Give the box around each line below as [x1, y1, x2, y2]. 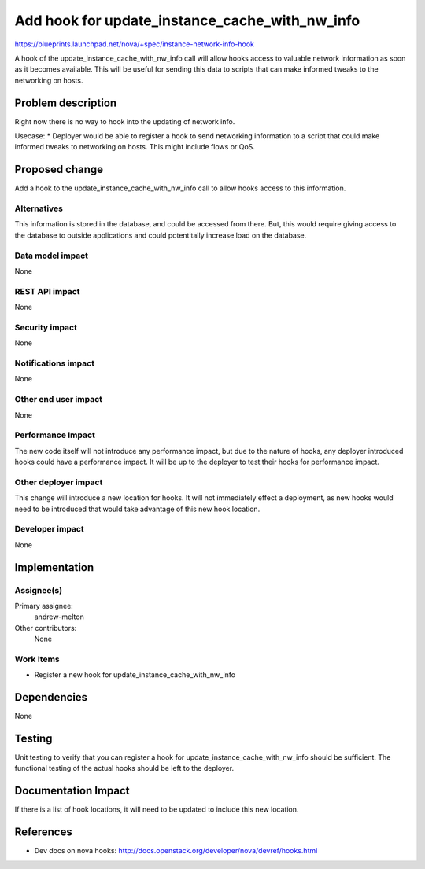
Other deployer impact [14, 477, 103, 488]
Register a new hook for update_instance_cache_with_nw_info [34, 670, 236, 679]
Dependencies [14, 690, 88, 704]
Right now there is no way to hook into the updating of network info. [14, 116, 235, 126]
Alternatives [14, 203, 63, 214]
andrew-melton [34, 612, 84, 621]
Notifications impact [14, 358, 94, 369]
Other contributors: [14, 623, 77, 632]
